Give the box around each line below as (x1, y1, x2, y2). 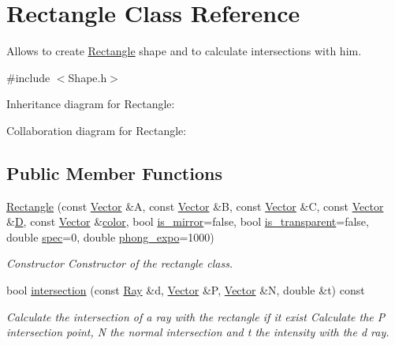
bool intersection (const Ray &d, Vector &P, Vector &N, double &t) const (6, 282, 365, 298)
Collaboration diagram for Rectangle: (6, 122, 187, 138)
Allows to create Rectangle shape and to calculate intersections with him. (6, 43, 362, 59)
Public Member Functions (6, 160, 222, 185)
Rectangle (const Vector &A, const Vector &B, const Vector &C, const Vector (6, 197, 384, 214)
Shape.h (68, 69, 107, 85)
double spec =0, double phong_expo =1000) (6, 228, 214, 245)
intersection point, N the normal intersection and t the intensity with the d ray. (6, 324, 389, 340)
